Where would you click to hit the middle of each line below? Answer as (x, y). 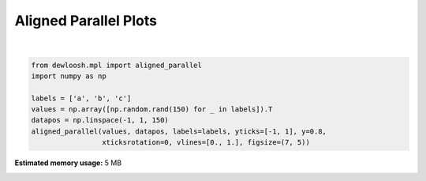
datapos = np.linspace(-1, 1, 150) (100, 120)
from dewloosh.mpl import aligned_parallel (117, 65)
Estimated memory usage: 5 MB (68, 163)
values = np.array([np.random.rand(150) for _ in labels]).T (152, 109)
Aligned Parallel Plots (86, 21)
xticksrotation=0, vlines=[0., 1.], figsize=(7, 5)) (206, 143)
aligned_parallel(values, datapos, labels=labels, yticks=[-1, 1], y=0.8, (179, 131)
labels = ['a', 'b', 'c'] (81, 98)
